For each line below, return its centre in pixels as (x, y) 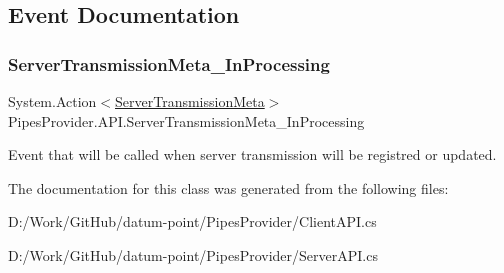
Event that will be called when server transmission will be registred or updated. (252, 154)
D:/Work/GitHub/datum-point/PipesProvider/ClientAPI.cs (192, 221)
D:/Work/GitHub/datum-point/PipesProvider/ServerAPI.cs (193, 254)
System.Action (52, 101)
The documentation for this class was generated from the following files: (228, 187)
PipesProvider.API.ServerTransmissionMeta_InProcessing (186, 120)
